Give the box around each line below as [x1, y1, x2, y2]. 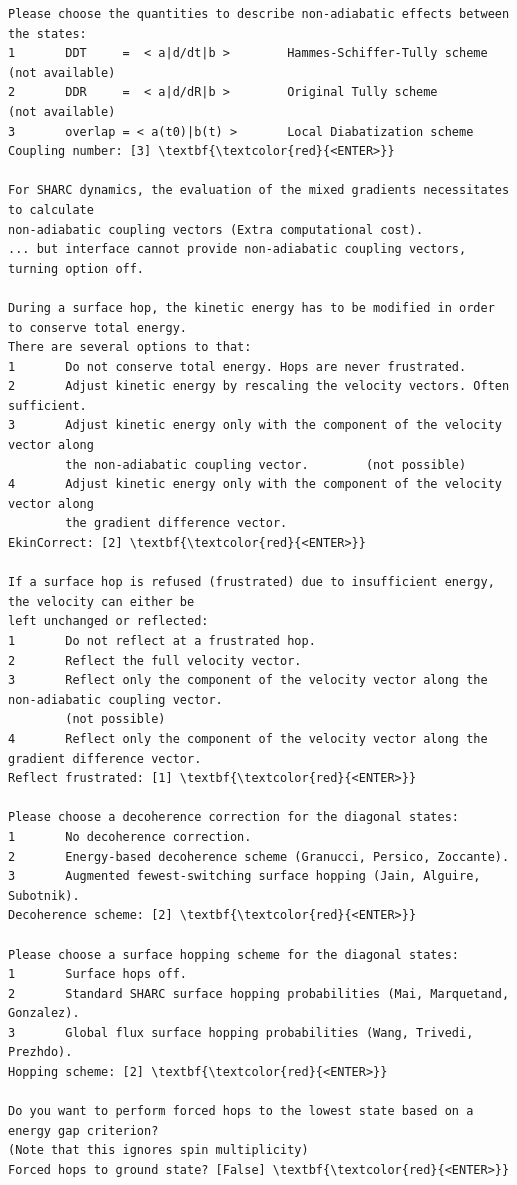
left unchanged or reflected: [8, 614, 209, 629]
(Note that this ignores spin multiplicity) [8, 1143, 309, 1158]
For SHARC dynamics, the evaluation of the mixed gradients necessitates [8, 183, 510, 198]
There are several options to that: [8, 340, 252, 355]
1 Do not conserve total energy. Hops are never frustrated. [8, 359, 467, 374]
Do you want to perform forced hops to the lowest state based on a [8, 1104, 474, 1119]
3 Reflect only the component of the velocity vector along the [8, 673, 488, 688]
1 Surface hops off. [8, 967, 187, 982]
